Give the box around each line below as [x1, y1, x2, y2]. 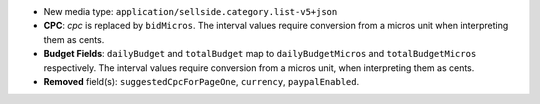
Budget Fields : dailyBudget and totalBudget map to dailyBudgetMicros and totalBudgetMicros [43, 48, 477, 60]
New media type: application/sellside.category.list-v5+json [43, 6, 338, 17]
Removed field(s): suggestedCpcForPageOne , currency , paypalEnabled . [43, 75, 360, 87]
